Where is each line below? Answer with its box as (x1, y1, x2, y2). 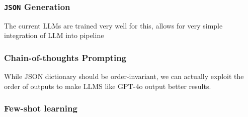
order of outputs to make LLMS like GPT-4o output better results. (4, 80, 211, 91)
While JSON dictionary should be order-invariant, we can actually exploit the (4, 71, 244, 81)
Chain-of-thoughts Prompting (4, 51, 127, 63)
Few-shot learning (4, 102, 77, 114)
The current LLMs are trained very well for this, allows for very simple (4, 20, 223, 30)
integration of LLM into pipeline (4, 30, 104, 40)
